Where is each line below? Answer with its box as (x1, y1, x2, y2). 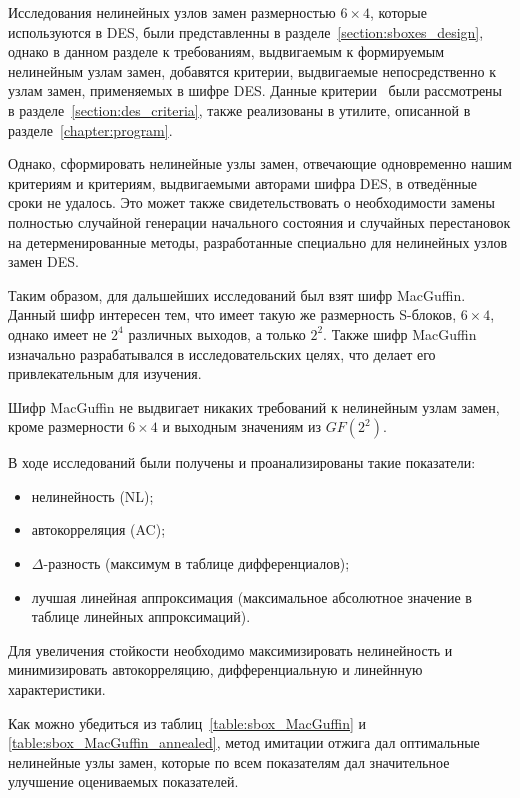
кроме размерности (8, 416, 124, 437)
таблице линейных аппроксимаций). (31, 606, 251, 627)
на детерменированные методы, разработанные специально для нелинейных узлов (8, 231, 508, 252)
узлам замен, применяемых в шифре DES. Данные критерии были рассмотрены (8, 80, 503, 101)
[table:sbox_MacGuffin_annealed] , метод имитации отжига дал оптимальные (8, 732, 480, 753)
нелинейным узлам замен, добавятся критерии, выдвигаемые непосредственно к (8, 60, 497, 81)
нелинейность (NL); (31, 485, 154, 506)
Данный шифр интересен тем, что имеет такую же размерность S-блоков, (8, 304, 457, 325)
